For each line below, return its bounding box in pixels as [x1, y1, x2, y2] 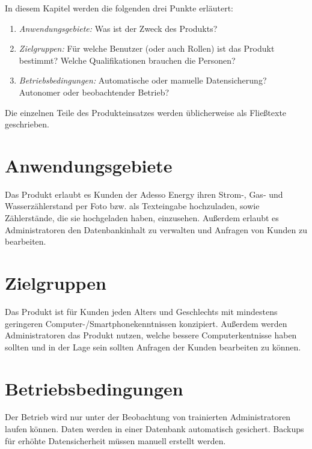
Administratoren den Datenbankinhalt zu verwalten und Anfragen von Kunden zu [5, 223, 307, 236]
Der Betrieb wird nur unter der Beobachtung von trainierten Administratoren [5, 411, 291, 423]
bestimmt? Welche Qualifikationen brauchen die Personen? [19, 53, 236, 66]
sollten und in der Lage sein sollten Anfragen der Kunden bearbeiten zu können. [5, 340, 301, 353]
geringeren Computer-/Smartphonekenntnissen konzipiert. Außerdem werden [5, 317, 287, 329]
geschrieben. [5, 118, 50, 130]
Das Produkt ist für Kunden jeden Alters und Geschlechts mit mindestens [5, 305, 278, 317]
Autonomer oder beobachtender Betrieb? [19, 85, 170, 98]
